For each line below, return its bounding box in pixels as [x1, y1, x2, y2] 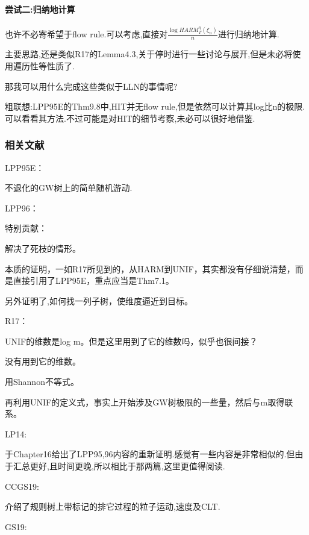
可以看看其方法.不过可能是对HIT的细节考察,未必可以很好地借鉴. [5, 111, 255, 124]
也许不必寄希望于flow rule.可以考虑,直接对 [5, 27, 168, 40]
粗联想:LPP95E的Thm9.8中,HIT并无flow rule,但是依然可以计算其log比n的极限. [5, 100, 305, 113]
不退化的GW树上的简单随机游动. [5, 181, 133, 194]
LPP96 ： [5, 201, 39, 214]
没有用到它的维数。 [5, 355, 81, 368]
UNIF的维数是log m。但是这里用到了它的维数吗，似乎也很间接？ [5, 334, 258, 347]
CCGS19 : [5, 480, 39, 492]
